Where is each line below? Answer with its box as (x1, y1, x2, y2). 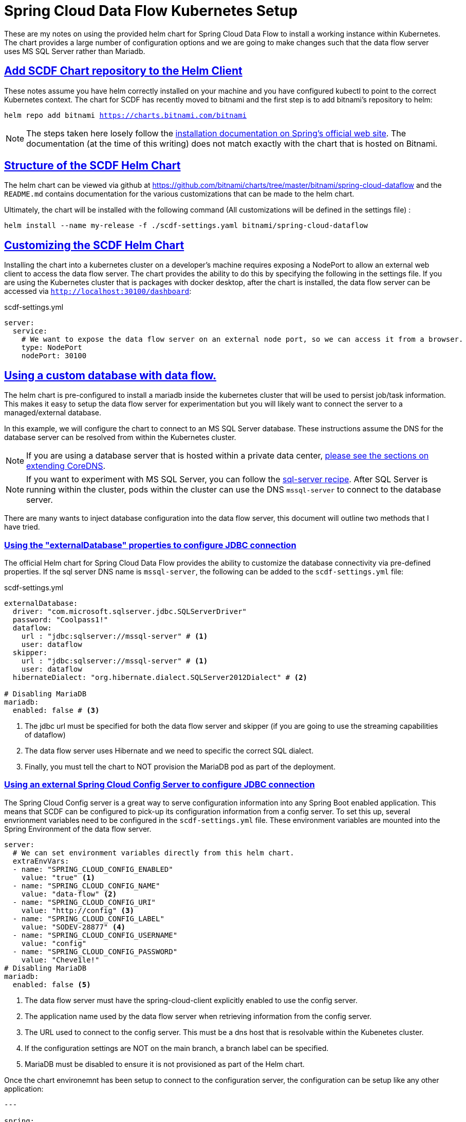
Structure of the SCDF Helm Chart (4, 159, 181, 172)
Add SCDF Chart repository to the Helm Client (4, 64, 243, 78)
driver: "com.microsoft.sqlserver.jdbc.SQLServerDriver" (12, 607, 247, 616)
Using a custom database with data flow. (4, 369, 216, 382)
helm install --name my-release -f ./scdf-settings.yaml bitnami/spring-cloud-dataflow (4, 221, 368, 230)
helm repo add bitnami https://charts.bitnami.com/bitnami (4, 111, 247, 119)
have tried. (4, 522, 40, 532)
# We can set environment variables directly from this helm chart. (12, 848, 294, 857)
